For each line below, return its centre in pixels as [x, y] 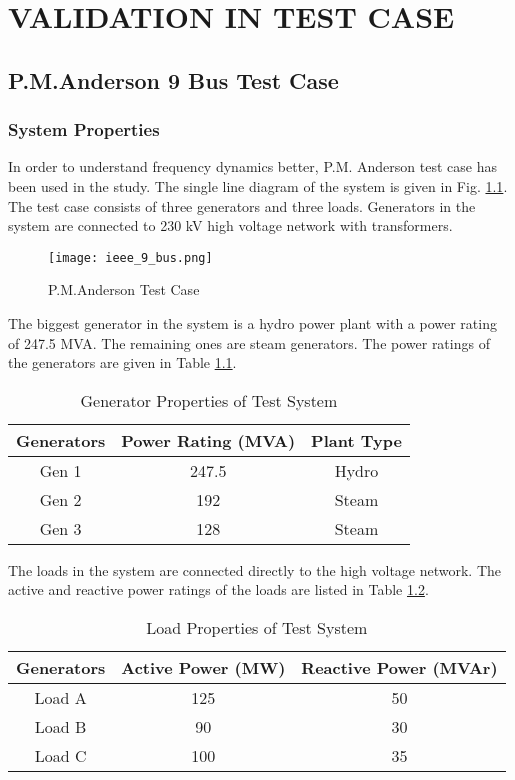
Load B [60, 726]
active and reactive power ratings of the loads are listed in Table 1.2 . [218, 589]
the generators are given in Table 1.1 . [122, 362]
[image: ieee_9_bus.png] [130, 257]
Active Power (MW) [203, 667]
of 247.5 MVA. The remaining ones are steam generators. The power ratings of [249, 342]
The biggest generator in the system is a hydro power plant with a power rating [252, 323]
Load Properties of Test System [257, 627]
